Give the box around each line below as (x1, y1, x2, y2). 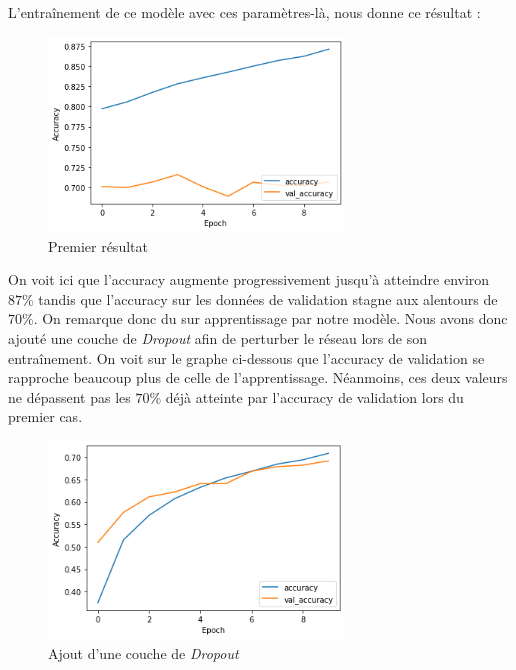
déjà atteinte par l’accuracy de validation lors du (165, 386, 464, 407)
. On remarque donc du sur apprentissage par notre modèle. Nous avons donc (33, 308, 508, 329)
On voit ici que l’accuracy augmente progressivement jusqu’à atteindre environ (8, 269, 490, 290)
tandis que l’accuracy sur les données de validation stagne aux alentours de (38, 288, 498, 309)
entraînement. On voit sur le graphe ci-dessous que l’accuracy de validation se (8, 347, 485, 368)
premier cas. (8, 406, 83, 427)
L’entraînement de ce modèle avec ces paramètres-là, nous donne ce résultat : (8, 2, 481, 22)
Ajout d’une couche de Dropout (48, 642, 239, 663)
